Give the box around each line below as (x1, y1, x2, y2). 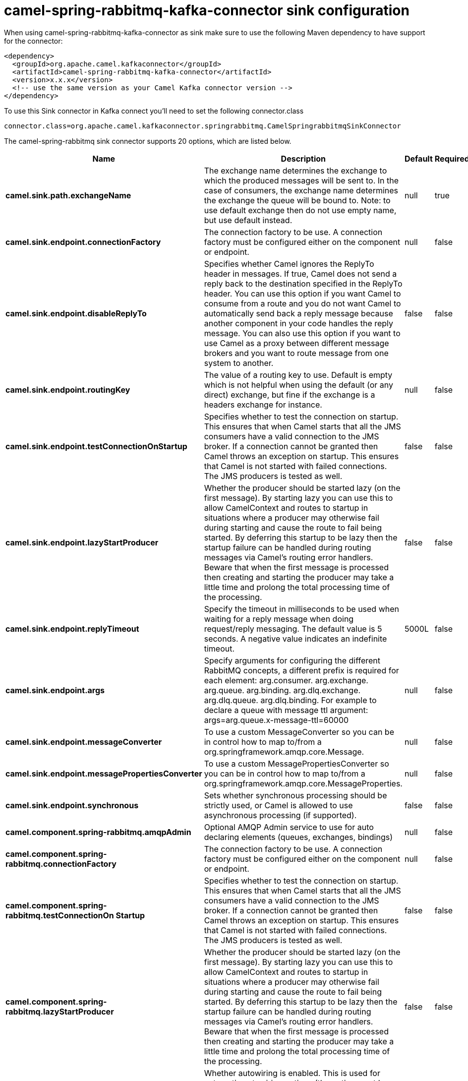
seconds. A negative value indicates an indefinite (204, 633, 387, 644)
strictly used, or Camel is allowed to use (204, 800, 353, 810)
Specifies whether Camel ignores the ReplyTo (204, 258, 374, 269)
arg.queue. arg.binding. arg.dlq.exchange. (204, 685, 361, 695)
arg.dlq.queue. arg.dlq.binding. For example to (204, 695, 377, 705)
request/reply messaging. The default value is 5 (204, 623, 382, 634)
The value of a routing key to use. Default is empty (204, 369, 393, 380)
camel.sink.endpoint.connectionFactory (5, 237, 161, 247)
